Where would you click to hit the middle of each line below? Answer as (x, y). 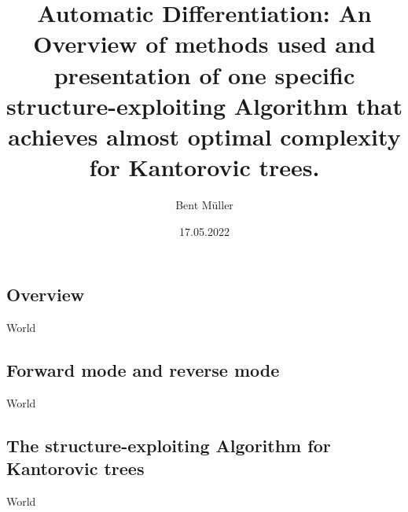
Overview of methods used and (204, 44)
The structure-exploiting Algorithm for (169, 445)
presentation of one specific (204, 74)
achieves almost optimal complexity (204, 136)
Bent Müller (204, 205)
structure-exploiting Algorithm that (204, 105)
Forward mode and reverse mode (143, 370)
